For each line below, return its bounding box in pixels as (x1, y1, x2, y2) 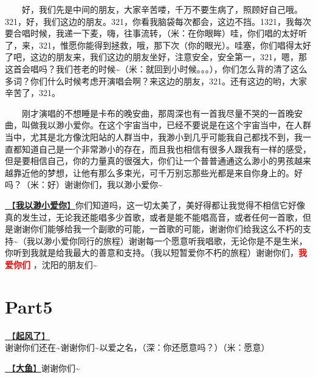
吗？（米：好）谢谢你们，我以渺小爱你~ (5, 178, 163, 191)
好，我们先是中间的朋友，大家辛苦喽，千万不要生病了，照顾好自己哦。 (22, 3, 303, 15)
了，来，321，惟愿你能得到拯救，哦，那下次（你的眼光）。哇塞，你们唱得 (5, 38, 294, 51)
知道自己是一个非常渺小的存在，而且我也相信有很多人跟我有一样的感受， (21, 142, 311, 155)
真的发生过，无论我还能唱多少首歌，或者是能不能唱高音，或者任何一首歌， (5, 210, 303, 223)
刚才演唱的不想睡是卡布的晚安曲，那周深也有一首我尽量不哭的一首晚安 (22, 106, 303, 119)
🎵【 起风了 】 (5, 329, 50, 342)
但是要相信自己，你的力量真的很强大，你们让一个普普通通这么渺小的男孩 (5, 154, 294, 167)
